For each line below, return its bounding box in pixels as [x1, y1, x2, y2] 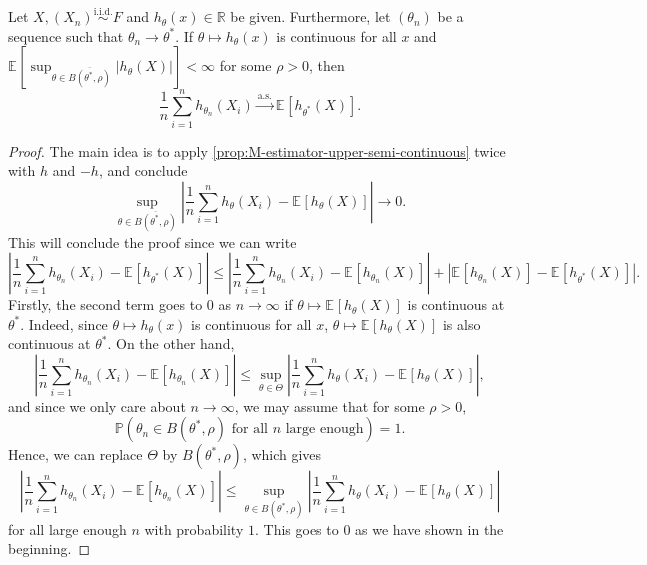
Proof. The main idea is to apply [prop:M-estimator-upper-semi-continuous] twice [8, 140, 506, 161]
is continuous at [407, 294, 505, 315]
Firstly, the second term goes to [8, 294, 203, 315]
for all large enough [8, 518, 127, 539]
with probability [144, 518, 244, 539]
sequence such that [8, 25, 124, 46]
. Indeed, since [20, 313, 108, 334]
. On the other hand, [107, 333, 235, 354]
